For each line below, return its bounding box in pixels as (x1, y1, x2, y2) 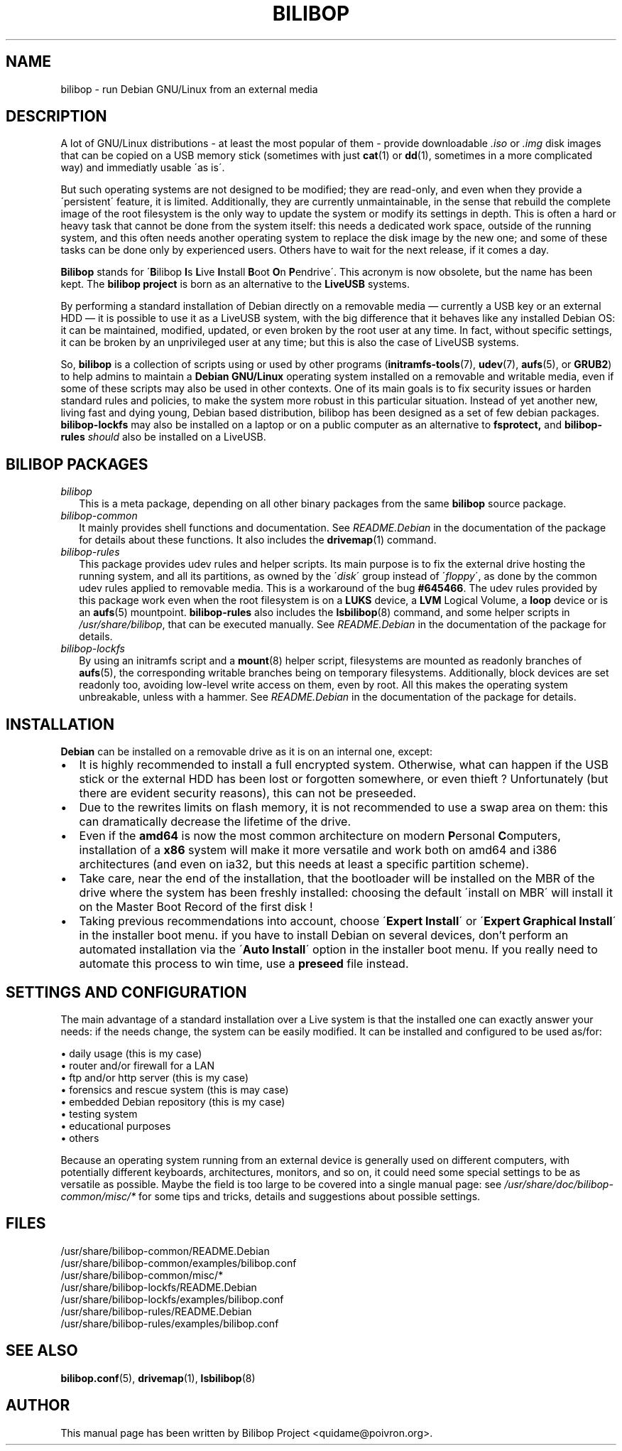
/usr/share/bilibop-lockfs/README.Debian (60, 1280, 257, 1293)
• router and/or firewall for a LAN (60, 1059, 214, 1072)
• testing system (60, 1107, 138, 1120)
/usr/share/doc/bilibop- (504, 1177, 613, 1190)
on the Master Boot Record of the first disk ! (79, 900, 313, 915)
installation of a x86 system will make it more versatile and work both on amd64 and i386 (79, 843, 557, 858)
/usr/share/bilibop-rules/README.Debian (60, 1305, 252, 1317)
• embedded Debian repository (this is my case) (60, 1095, 285, 1108)
